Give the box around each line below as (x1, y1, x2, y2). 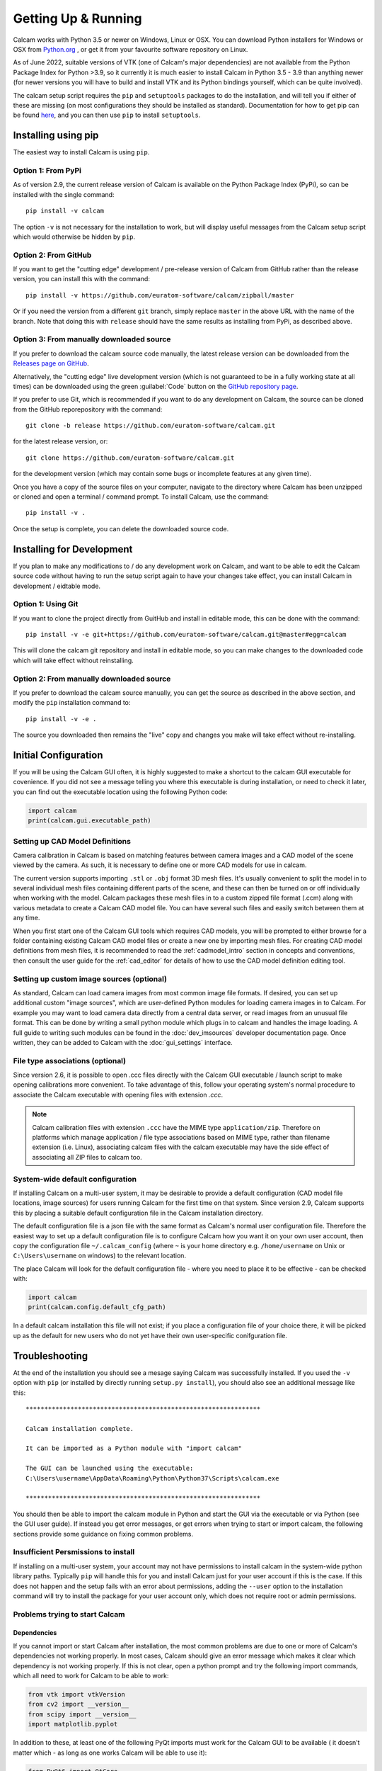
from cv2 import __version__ (28, 1700, 129, 1709)
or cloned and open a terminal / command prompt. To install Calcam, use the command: (13, 492, 269, 501)
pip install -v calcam (25, 207, 105, 215)
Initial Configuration (13, 749, 103, 761)
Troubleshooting (13, 1350, 88, 1362)
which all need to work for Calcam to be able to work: (13, 1672, 169, 1680)
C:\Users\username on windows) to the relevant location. (13, 1251, 187, 1260)
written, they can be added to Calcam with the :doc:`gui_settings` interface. (13, 1038, 233, 1046)
